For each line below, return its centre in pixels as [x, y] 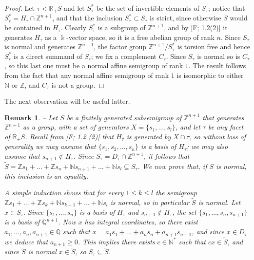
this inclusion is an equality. [47, 176]
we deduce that [26, 241]
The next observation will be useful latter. [67, 101]
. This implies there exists [116, 241]
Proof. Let [20, 8]
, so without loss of [218, 136]
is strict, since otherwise [186, 18]
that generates [223, 117]
